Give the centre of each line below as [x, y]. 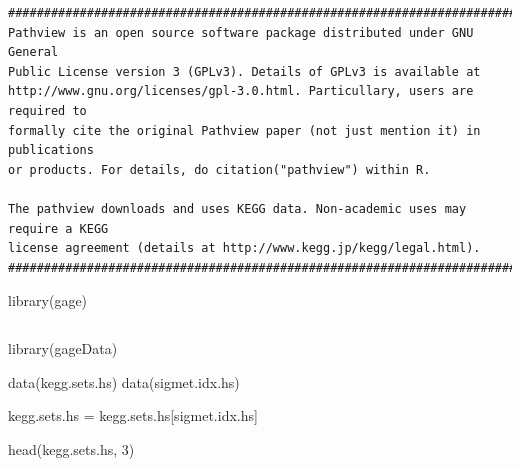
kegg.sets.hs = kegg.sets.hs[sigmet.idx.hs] [133, 415]
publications [51, 150]
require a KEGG [58, 228]
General [33, 52]
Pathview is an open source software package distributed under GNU [241, 32]
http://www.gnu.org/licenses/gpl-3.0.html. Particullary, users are [241, 91]
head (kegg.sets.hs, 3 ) [71, 448]
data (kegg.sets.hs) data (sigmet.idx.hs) [124, 381]
